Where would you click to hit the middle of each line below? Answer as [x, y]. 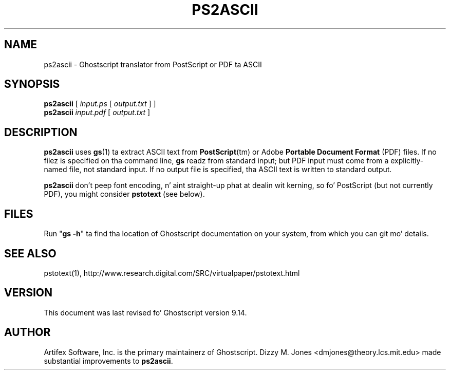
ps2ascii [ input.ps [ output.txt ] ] [100, 104]
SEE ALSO [30, 253]
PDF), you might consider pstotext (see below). [124, 194]
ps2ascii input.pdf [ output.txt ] [97, 113]
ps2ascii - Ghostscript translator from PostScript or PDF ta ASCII [153, 64]
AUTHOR [27, 332]
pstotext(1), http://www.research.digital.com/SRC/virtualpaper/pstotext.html [172, 273]
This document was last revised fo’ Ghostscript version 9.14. [145, 312]
